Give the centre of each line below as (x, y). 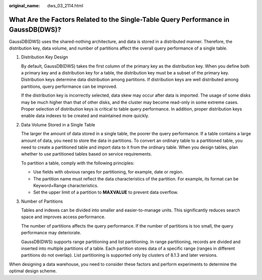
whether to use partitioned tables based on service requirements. (87, 154)
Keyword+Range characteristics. (66, 185)
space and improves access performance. (63, 217)
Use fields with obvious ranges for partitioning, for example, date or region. (108, 172)
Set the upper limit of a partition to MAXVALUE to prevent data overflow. (106, 192)
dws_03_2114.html (65, 6)
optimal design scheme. (33, 271)
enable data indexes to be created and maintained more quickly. (85, 116)
